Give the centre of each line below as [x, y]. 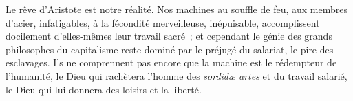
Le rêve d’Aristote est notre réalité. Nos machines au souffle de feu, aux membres [176, 9]
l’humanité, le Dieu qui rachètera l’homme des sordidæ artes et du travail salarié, [176, 75]
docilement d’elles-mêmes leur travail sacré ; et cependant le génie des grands [169, 36]
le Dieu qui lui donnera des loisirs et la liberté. [104, 89]
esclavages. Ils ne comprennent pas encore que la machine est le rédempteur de [171, 62]
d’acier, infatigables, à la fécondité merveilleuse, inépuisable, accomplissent [163, 22]
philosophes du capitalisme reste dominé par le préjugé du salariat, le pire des [170, 49]
